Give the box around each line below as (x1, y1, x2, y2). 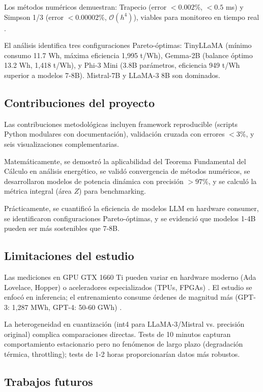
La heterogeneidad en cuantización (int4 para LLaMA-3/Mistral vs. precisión (4, 319, 245, 329)
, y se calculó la (208, 175, 257, 186)
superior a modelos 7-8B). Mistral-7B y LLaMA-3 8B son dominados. (4, 69, 220, 80)
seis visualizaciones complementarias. (4, 138, 119, 149)
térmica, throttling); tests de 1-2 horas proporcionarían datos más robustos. (4, 349, 240, 359)
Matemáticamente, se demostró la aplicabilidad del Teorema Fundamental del (4, 155, 246, 166)
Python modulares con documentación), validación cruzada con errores (4, 128, 225, 139)
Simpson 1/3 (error (4, 11, 64, 22)
